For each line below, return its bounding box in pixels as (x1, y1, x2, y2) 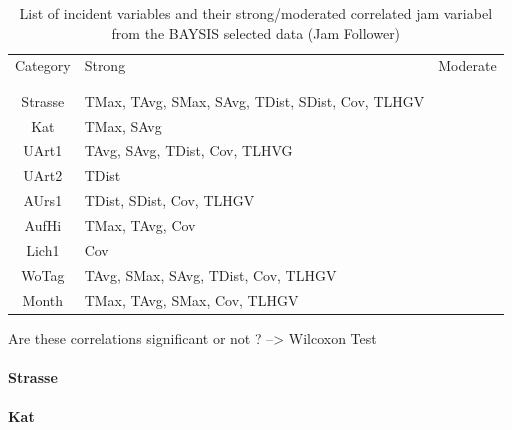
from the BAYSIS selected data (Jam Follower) (111, 22, 401, 43)
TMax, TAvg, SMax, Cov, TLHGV (84, 289, 299, 310)
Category (15, 55, 71, 76)
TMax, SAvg (84, 115, 162, 136)
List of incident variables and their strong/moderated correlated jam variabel (19, 3, 493, 23)
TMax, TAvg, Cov (84, 215, 196, 235)
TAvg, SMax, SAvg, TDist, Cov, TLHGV (84, 264, 337, 285)
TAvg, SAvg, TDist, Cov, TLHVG (84, 140, 293, 161)
